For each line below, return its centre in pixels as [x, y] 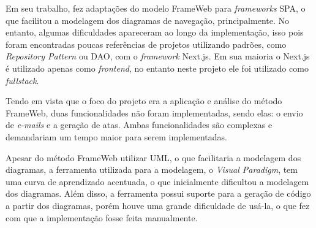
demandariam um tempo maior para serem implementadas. [116, 136]
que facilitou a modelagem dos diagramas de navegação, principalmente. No [147, 20]
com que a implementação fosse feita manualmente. [102, 217]
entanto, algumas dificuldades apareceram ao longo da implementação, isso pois [155, 32]
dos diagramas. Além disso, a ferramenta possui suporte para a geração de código [158, 193]
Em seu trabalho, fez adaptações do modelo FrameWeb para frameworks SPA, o [156, 8]
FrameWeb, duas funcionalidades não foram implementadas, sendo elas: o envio [154, 112]
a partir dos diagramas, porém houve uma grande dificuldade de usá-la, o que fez [158, 205]
